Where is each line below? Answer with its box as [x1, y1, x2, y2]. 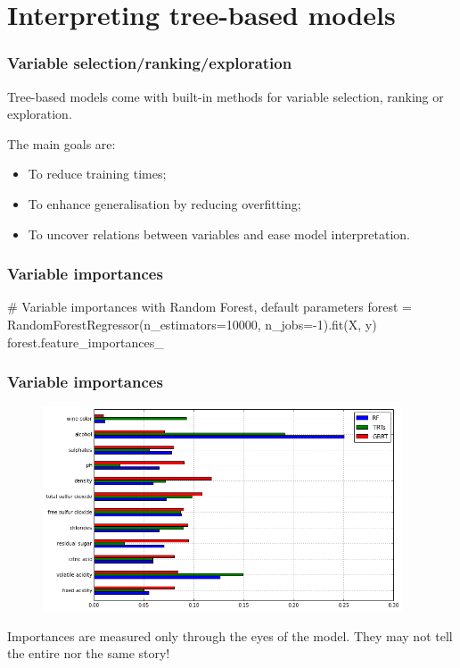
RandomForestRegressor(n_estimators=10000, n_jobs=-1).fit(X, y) [7, 314, 377, 333]
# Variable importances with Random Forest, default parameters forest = [7, 297, 412, 316]
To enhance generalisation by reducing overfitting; [28, 194, 301, 213]
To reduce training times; [28, 164, 167, 183]
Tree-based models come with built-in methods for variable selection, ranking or [7, 87, 444, 105]
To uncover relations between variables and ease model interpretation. [28, 224, 410, 243]
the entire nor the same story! [7, 644, 170, 663]
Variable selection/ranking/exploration [7, 52, 292, 74]
